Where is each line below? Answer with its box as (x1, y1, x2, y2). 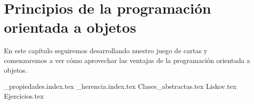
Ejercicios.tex (4, 90, 44, 101)
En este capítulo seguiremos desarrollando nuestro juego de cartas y (4, 45, 208, 56)
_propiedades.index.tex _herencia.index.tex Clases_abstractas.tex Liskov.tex (4, 81, 237, 91)
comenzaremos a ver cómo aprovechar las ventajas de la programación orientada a (4, 55, 251, 65)
